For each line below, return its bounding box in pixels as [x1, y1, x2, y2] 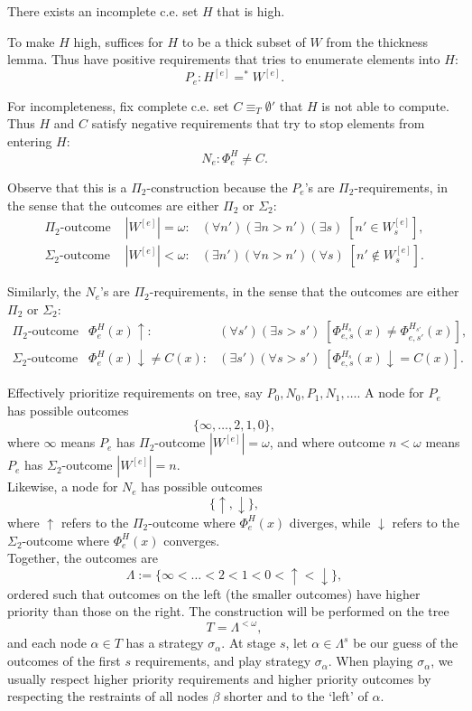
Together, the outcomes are [7, 548, 158, 567]
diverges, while [289, 512, 371, 531]
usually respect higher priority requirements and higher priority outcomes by [7, 669, 431, 688]
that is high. [217, 2, 285, 20]
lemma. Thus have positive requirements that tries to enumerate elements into [7, 50, 440, 69]
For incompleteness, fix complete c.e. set [7, 96, 229, 115]
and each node [7, 633, 87, 652]
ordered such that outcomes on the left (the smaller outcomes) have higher [7, 584, 421, 603]
